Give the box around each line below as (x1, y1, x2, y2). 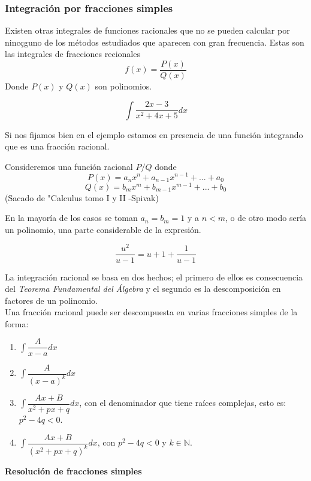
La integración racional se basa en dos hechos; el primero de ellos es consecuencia (5, 270, 303, 283)
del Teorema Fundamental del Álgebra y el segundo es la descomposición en (5, 282, 281, 295)
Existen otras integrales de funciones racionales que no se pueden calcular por (5, 24, 290, 37)
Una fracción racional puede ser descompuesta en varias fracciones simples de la (5, 306, 298, 318)
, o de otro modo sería (225, 211, 307, 224)
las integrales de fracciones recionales (5, 47, 140, 60)
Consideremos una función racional (5, 160, 133, 172)
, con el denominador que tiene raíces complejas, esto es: (79, 396, 286, 409)
